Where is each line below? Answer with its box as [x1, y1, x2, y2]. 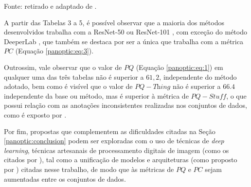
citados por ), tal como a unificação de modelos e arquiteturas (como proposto [4, 154, 237, 165]
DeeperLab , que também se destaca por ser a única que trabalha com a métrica [4, 36, 243, 46]
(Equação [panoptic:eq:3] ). [15, 46, 94, 56]
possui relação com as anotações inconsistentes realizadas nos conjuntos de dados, [4, 100, 247, 110]
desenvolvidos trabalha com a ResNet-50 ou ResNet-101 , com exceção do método [4, 27, 247, 37]
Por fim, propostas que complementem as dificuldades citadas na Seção [4, 126, 215, 136]
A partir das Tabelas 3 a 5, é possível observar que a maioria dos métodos [4, 17, 224, 27]
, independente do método [159, 71, 237, 82]
